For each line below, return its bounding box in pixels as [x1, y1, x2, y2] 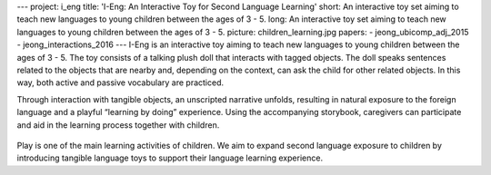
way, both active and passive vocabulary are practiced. [16, 77, 225, 88]
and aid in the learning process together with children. [16, 119, 220, 131]
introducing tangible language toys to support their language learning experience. [16, 152, 323, 163]
